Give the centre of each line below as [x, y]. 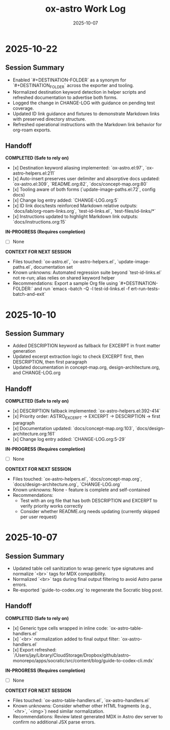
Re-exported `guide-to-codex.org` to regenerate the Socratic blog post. [88, 590]
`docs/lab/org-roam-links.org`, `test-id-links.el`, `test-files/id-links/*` [84, 211]
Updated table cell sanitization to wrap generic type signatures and [83, 569]
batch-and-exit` [29, 294]
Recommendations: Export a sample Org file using [65, 284]
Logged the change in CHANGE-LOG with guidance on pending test [84, 103]
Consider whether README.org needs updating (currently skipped [90, 512]
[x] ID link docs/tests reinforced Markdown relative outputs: [75, 206]
